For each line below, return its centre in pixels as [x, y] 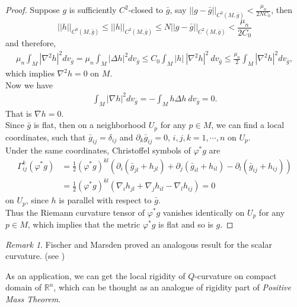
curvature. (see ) [35, 256]
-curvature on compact [236, 275]
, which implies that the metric [84, 224]
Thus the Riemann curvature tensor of [75, 212]
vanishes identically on [204, 212]
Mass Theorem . [33, 298]
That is [19, 113]
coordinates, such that [46, 137]
